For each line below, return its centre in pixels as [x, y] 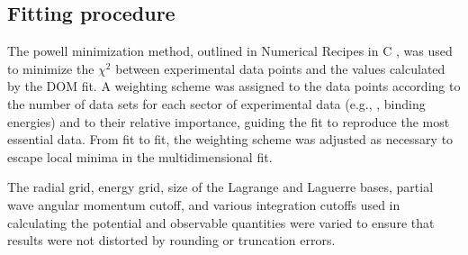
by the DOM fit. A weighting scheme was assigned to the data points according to [234, 86]
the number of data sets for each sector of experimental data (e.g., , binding [216, 103]
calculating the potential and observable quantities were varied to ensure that [221, 222]
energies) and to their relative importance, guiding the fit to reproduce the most [229, 121]
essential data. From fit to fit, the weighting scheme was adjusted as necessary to [230, 139]
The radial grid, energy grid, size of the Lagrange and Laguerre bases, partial [220, 187]
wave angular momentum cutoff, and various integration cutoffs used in [204, 204]
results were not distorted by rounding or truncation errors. [171, 240]
